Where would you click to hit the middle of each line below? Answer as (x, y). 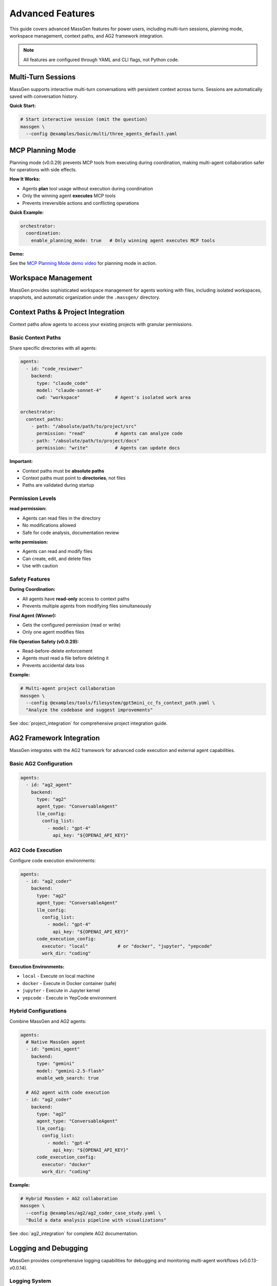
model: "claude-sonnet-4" (69, 390)
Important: (21, 461)
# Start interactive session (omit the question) (84, 119)
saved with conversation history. (44, 96)
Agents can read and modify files (57, 551)
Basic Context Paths (35, 338)
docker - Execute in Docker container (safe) (69, 983)
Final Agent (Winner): (33, 615)
